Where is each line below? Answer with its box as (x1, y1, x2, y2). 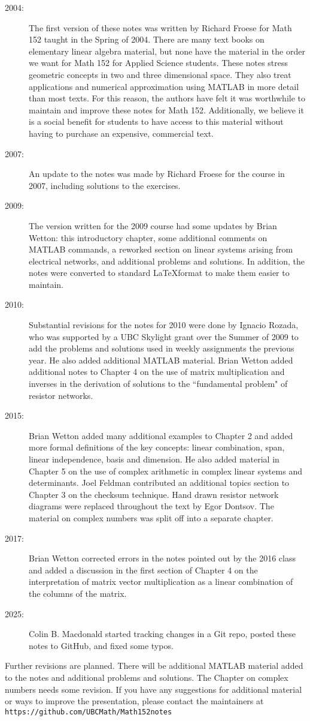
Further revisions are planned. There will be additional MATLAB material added (5, 659, 303, 672)
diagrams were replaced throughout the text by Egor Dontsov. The (29, 500, 274, 512)
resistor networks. (29, 389, 93, 401)
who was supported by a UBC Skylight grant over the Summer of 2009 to (29, 330, 299, 343)
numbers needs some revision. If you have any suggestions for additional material (5, 683, 302, 695)
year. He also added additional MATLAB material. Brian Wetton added (29, 353, 293, 366)
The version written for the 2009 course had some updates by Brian (29, 219, 277, 232)
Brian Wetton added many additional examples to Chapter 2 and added (29, 429, 293, 441)
